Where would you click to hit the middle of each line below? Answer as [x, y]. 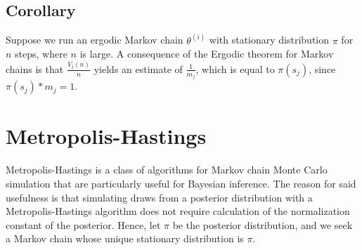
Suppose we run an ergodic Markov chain [95, 40]
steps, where [41, 54]
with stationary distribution [269, 40]
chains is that [35, 68]
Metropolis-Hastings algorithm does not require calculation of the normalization [178, 211]
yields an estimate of [138, 68]
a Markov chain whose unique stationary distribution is [125, 238]
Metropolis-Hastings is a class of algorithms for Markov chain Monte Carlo [167, 170]
